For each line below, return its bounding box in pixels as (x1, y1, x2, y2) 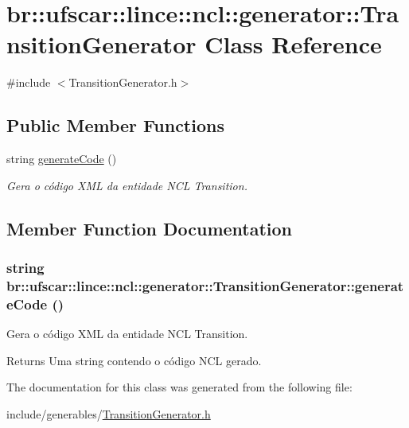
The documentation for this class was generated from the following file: (6, 379, 353, 395)
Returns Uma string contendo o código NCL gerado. (6, 352, 262, 368)
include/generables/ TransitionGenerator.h (6, 405, 211, 422)
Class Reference (204, 28, 382, 60)
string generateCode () (6, 150, 117, 167)
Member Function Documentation (6, 216, 293, 240)
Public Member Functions (6, 113, 224, 138)
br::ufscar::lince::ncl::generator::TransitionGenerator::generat (6, 275, 404, 295)
